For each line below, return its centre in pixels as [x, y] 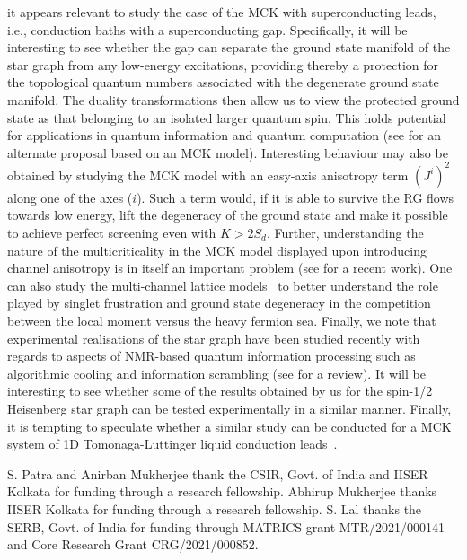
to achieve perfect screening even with [112, 233]
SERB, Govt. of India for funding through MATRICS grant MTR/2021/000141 [226, 526]
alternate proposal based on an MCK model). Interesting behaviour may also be [228, 152]
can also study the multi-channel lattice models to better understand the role [223, 285]
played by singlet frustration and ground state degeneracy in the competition [219, 303]
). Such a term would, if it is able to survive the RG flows [295, 197]
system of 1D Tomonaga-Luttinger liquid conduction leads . [172, 444]
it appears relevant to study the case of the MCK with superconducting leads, [222, 12]
